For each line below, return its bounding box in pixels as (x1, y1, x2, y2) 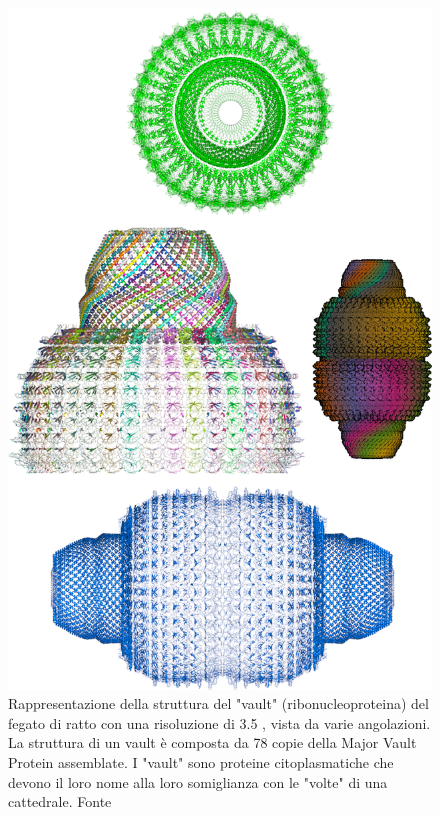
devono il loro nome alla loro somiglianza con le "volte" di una (8, 771, 388, 792)
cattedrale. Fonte (8, 791, 112, 812)
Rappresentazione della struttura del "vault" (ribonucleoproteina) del (8, 693, 429, 714)
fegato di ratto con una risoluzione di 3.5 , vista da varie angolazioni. (8, 712, 431, 733)
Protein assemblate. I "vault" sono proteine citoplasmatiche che (8, 751, 394, 772)
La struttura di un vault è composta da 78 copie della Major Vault (8, 732, 417, 753)
